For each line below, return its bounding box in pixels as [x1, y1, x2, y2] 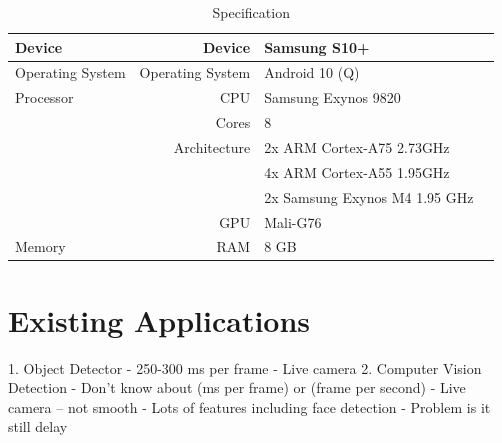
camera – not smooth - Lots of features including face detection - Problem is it [8, 396, 491, 417]
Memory [15, 236, 66, 257]
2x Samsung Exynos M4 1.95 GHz [264, 186, 474, 207]
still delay [8, 416, 68, 437]
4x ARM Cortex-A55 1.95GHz [264, 161, 450, 182]
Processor [15, 87, 74, 108]
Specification [212, 2, 290, 22]
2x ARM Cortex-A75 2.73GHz [264, 136, 450, 157]
